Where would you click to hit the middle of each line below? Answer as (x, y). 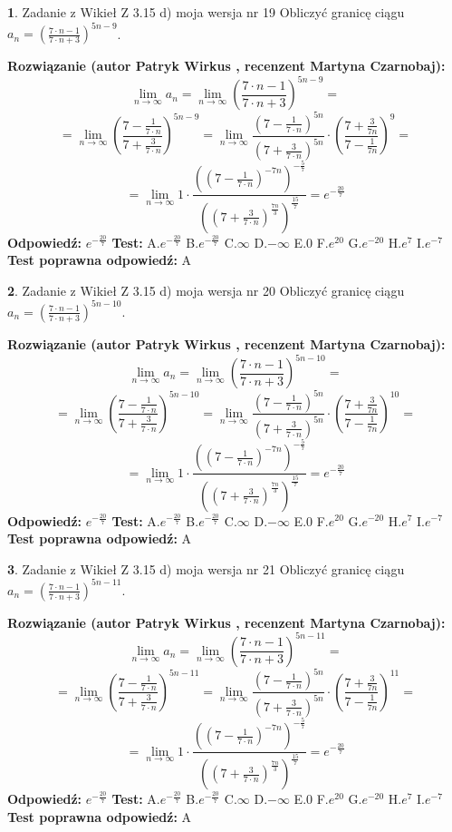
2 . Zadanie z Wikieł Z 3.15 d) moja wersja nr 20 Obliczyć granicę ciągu (206, 290)
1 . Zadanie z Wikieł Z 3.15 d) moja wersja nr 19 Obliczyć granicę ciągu (206, 12)
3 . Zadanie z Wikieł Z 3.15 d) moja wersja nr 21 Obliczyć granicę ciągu (206, 568)
